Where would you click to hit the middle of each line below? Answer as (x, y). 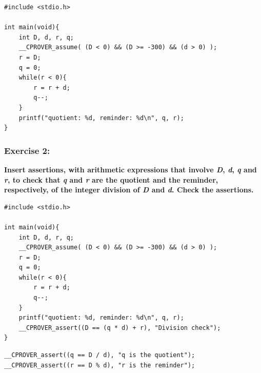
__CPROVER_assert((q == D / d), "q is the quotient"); (100, 355)
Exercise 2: (27, 150)
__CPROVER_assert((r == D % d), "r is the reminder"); (100, 365)
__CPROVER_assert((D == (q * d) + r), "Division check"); (120, 328)
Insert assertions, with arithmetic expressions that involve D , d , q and (130, 169)
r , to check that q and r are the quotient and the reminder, (111, 179)
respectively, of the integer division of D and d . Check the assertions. (129, 190)
